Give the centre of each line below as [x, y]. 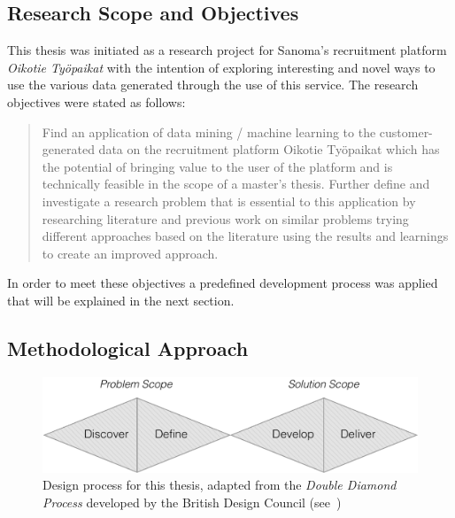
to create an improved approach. [130, 253]
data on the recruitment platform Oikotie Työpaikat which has [269, 149]
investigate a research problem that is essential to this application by [229, 201]
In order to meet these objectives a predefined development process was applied [223, 283]
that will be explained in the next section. [121, 300]
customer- [406, 131]
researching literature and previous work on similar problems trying [225, 218]
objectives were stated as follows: [96, 101]
